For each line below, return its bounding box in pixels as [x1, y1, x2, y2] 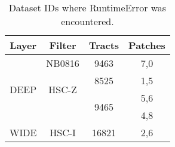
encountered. [61, 14, 114, 28]
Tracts [88, 38, 119, 52]
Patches [128, 38, 165, 52]
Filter [49, 38, 76, 52]
